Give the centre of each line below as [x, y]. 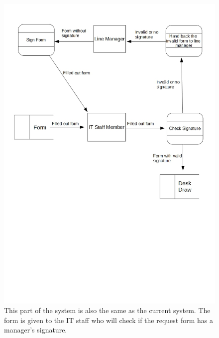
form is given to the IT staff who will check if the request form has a [109, 320]
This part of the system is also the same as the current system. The [107, 310]
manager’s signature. [36, 330]
